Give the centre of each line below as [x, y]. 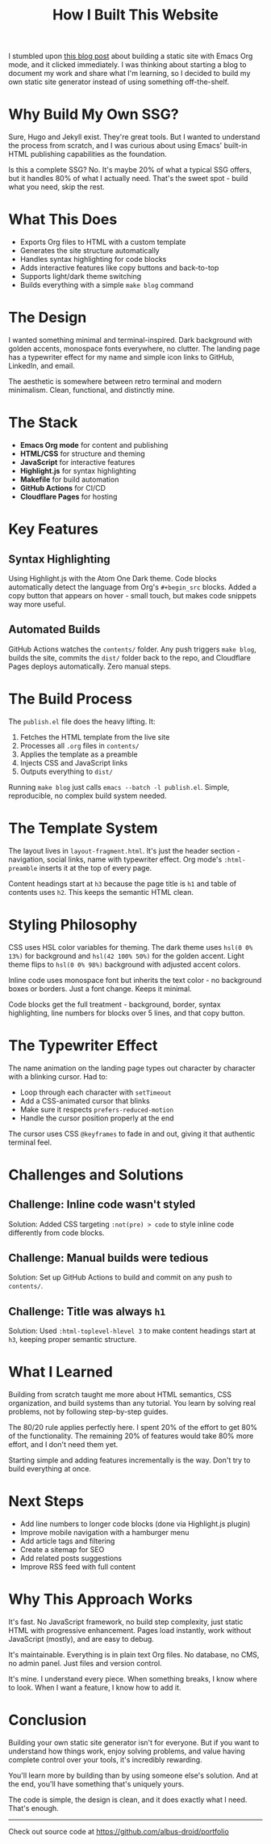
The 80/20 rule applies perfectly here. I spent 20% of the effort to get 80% [133, 1428]
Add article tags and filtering [67, 1541]
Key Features [54, 529]
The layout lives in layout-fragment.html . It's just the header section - [124, 850]
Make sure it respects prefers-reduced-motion [97, 1109]
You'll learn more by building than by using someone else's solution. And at [133, 1775]
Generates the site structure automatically [90, 251]
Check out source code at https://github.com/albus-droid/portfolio [119, 1831]
